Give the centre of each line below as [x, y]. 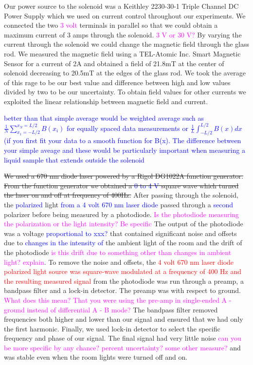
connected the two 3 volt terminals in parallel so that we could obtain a [111, 25]
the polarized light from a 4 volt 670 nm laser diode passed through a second [119, 204]
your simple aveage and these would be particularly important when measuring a [125, 150]
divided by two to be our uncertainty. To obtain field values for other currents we [125, 92]
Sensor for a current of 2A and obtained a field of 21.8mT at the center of [114, 63]
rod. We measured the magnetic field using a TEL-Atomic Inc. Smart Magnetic [122, 53]
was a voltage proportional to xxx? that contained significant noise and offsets [120, 233]
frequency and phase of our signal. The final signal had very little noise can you [123, 338]
